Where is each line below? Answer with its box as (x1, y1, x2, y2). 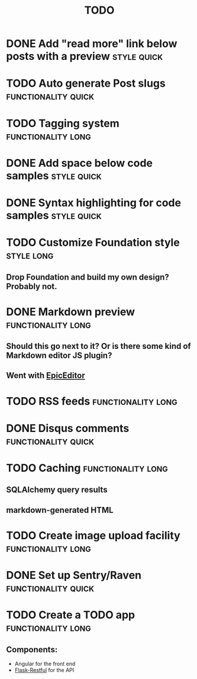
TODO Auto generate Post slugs (6, 77, 166, 90)
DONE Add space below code (6, 156, 153, 170)
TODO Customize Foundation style (6, 236, 180, 249)
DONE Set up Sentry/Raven (6, 569, 142, 582)
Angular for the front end (14, 660, 76, 668)
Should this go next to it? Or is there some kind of (6, 341, 191, 351)
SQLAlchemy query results (6, 485, 108, 495)
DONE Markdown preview (6, 305, 135, 318)
